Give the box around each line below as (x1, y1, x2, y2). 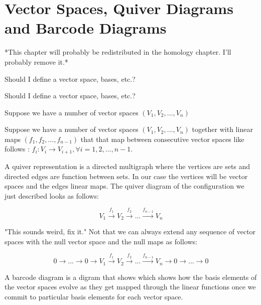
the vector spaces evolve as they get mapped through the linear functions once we (5, 281, 256, 292)
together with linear (192, 124, 253, 134)
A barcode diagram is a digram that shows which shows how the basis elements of (5, 271, 257, 282)
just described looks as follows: (5, 190, 99, 201)
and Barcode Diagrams (5, 18, 167, 38)
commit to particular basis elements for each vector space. (5, 291, 183, 301)
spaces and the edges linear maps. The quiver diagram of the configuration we (5, 181, 244, 191)
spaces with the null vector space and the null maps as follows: (5, 236, 197, 246)
